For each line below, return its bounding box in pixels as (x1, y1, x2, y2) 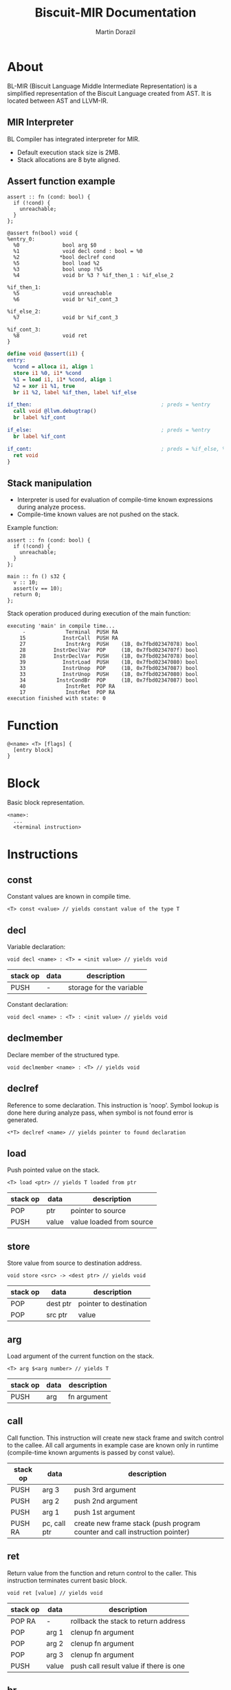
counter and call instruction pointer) (74, 1527, 190, 1536)
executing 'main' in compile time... (7, 622, 115, 630)
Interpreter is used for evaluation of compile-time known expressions (16, 496, 213, 504)
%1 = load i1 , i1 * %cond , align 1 (13, 376, 112, 383)
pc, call (42, 1518, 66, 1528)
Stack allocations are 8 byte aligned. (16, 155, 120, 163)
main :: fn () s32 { (7, 573, 67, 580)
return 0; (13, 591, 41, 598)
